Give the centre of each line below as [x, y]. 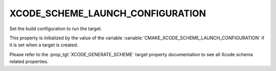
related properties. [29, 62]
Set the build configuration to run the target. [56, 29]
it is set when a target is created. [44, 45]
